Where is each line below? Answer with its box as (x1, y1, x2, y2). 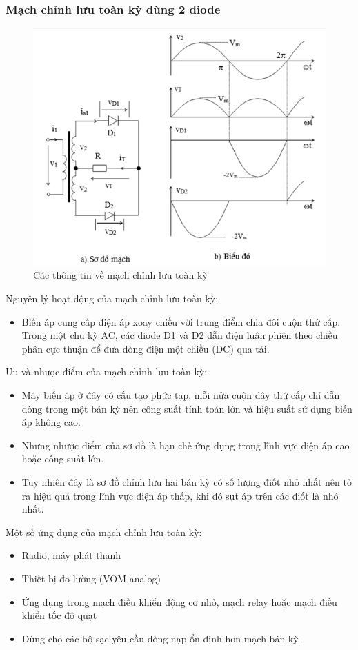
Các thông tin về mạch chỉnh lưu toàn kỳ (33, 268, 208, 282)
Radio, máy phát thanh (21, 548, 121, 562)
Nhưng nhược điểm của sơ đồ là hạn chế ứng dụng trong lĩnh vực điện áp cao (21, 437, 350, 452)
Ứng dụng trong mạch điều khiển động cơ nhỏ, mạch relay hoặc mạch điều (21, 594, 337, 609)
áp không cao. (21, 415, 81, 429)
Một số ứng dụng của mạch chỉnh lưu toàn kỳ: (6, 524, 202, 539)
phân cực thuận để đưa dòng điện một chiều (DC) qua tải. (21, 341, 270, 355)
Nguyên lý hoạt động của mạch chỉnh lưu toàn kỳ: (6, 291, 219, 306)
